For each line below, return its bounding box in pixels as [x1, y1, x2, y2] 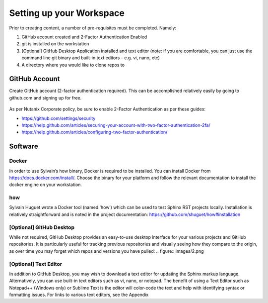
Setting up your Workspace [9, 7, 125, 18]
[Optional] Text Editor [9, 260, 62, 267]
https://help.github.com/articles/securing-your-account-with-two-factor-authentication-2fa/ [21, 122, 210, 128]
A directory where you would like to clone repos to [21, 62, 125, 68]
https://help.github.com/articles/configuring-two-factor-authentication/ [21, 129, 168, 135]
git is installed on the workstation [21, 41, 89, 47]
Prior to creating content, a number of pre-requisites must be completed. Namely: [9, 25, 176, 31]
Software [9, 142, 38, 151]
